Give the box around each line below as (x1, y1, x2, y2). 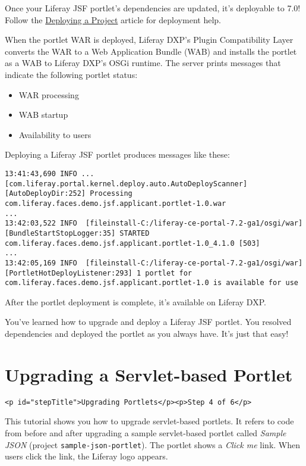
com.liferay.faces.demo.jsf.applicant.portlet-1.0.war (5, 199, 226, 208)
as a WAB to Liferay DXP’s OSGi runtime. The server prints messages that (5, 57, 281, 69)
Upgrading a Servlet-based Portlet (5, 362, 293, 386)
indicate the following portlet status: (5, 68, 138, 80)
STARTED (119, 229, 150, 237)
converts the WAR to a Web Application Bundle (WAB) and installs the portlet (5, 45, 297, 57)
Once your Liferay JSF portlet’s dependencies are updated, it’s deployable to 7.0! (5, 2, 301, 14)
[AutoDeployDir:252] (5, 189, 86, 198)
